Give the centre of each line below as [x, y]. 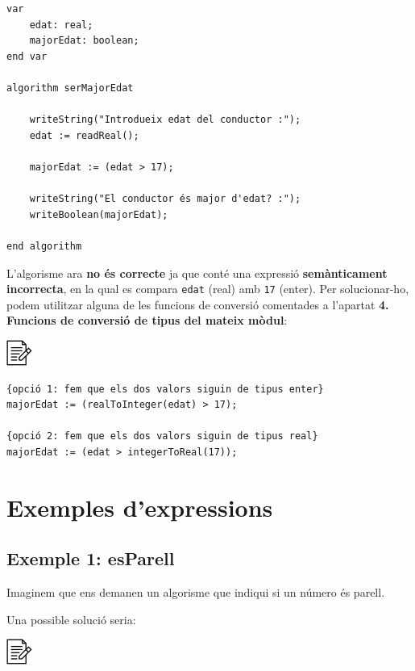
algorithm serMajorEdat [70, 88]
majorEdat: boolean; [84, 41]
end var [27, 56]
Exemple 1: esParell [91, 558]
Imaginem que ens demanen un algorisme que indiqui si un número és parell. [196, 592]
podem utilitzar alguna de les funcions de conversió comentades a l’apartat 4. [198, 304]
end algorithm [44, 246]
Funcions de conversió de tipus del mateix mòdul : [147, 320]
